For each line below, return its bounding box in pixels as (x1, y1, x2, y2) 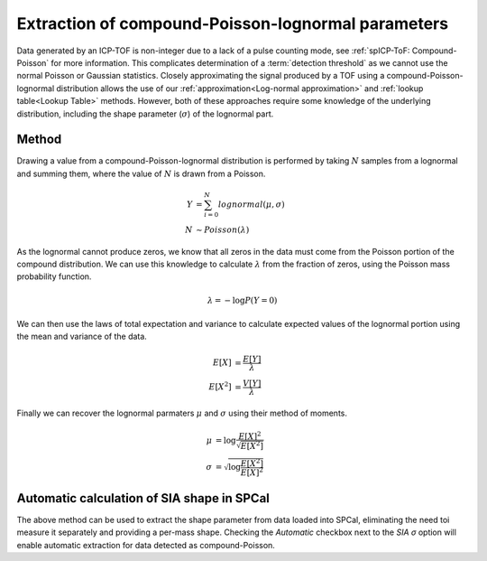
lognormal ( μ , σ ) (217, 199, 286, 210)
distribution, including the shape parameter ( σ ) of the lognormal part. (16, 108, 274, 119)
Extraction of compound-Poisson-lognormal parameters (16, 14, 449, 33)
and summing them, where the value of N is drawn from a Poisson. (16, 168, 266, 179)
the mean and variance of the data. (16, 331, 148, 342)
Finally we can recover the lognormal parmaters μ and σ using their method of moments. (16, 407, 347, 419)
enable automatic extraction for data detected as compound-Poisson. (16, 539, 275, 550)
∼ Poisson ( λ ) (195, 224, 250, 235)
